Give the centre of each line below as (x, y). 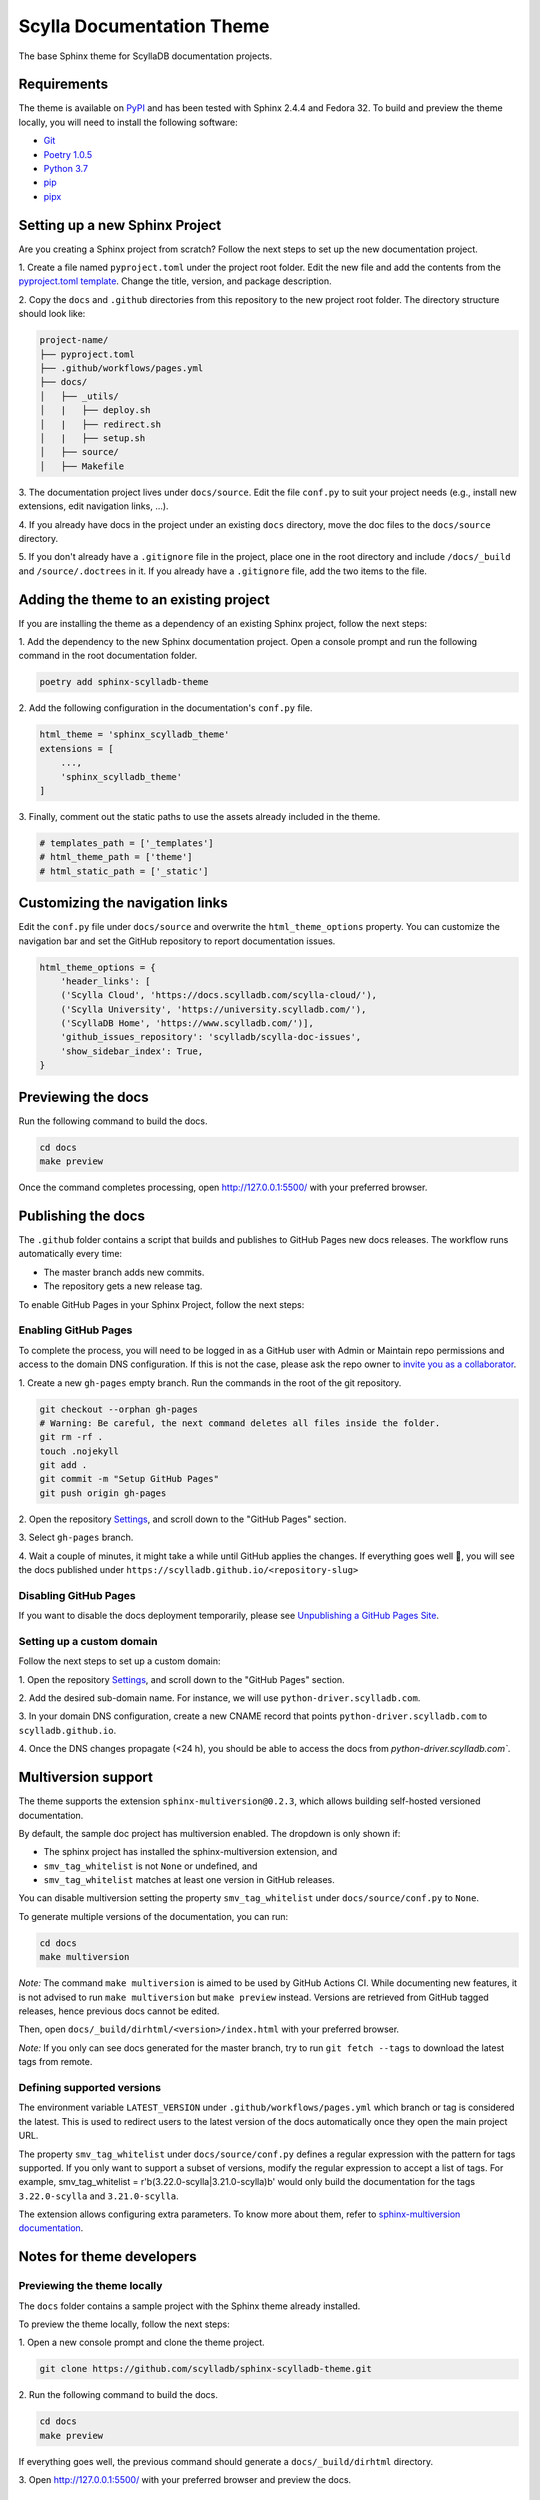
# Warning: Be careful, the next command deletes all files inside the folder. (240, 1423)
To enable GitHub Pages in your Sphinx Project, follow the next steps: (161, 1304)
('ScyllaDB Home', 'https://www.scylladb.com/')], (187, 1023)
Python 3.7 (66, 169)
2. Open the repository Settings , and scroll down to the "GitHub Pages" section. (182, 1519)
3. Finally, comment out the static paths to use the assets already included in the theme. (199, 816)
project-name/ (74, 340)
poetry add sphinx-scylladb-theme (124, 682)
